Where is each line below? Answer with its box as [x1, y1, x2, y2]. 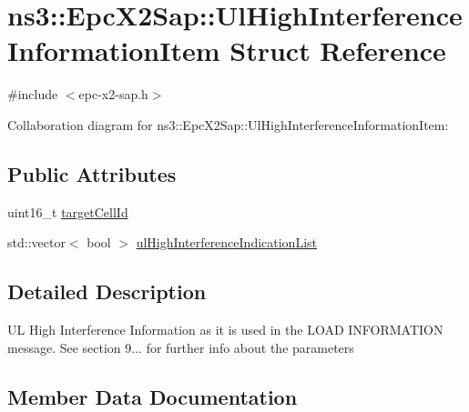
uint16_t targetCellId [7, 202, 128, 221]
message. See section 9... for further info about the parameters [7, 337, 354, 357]
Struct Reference [229, 32, 446, 69]
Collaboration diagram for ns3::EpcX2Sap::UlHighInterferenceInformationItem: [7, 115, 449, 134]
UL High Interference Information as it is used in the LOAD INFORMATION [7, 320, 444, 339]
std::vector [7, 233, 66, 252]
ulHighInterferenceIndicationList [136, 233, 318, 252]
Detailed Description [7, 277, 207, 306]
